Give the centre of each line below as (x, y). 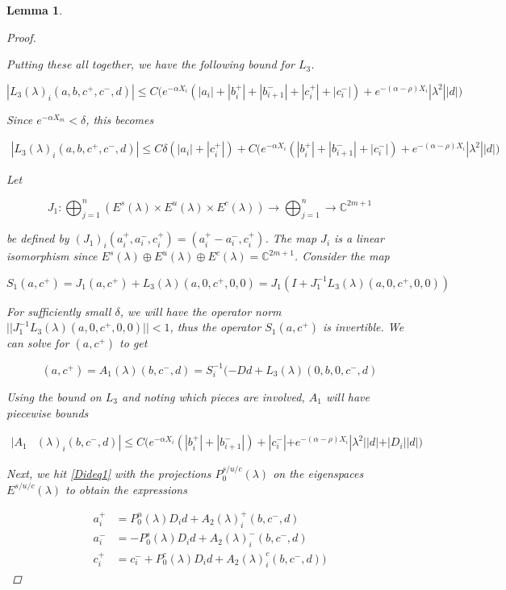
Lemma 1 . (35, 10)
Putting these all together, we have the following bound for (151, 64)
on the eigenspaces (318, 474)
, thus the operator (215, 327)
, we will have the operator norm (201, 311)
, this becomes (120, 119)
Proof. (21, 37)
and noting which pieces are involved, (213, 396)
